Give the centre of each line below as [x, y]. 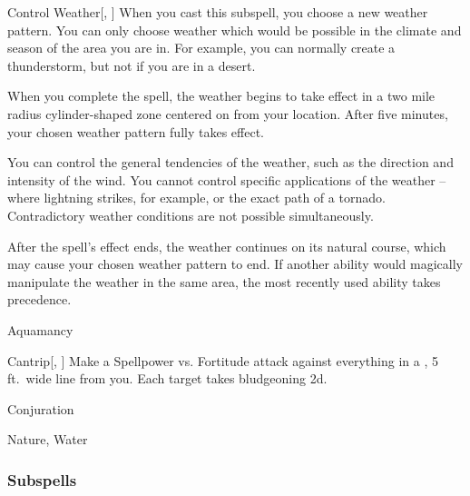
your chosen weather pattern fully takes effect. [136, 131]
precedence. [39, 299]
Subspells [42, 479]
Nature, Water [48, 439]
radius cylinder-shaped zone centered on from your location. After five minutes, [228, 113]
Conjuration [41, 408]
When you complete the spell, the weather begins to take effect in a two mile [221, 96]
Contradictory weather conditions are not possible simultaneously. [191, 215]
